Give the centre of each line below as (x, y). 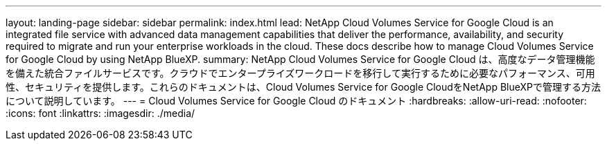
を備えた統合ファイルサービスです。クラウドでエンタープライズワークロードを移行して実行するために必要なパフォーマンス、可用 (300, 73)
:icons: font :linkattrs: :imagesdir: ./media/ (100, 113)
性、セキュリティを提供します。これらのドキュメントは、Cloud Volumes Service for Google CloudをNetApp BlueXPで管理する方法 (303, 87)
